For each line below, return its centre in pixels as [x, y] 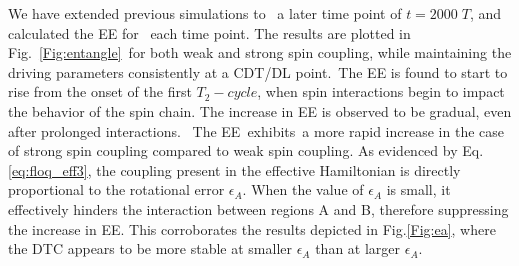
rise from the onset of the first [100, 91]
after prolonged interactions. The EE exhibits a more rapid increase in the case [256, 130]
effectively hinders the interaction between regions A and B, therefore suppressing [258, 208]
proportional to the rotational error [116, 189]
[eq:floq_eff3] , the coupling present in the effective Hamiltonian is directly [234, 169]
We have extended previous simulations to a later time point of [205, 13]
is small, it [418, 189]
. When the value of [303, 189]
